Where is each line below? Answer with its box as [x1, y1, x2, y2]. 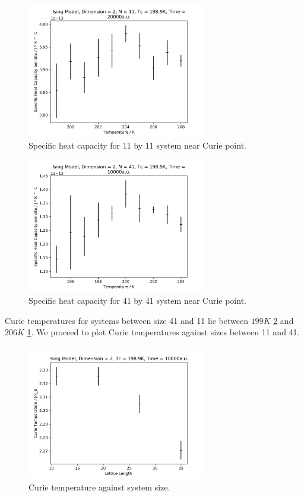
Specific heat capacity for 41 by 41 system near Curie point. [28, 294, 246, 306]
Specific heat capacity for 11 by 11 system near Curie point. [28, 139, 246, 152]
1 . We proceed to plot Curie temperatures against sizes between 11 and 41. [27, 326, 300, 338]
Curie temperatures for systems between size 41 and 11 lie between [5, 314, 248, 326]
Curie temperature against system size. [28, 480, 170, 493]
